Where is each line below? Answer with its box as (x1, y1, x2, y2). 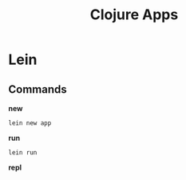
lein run (8, 149, 38, 157)
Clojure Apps (89, 6, 179, 24)
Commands (8, 82, 68, 96)
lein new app (8, 119, 52, 127)
